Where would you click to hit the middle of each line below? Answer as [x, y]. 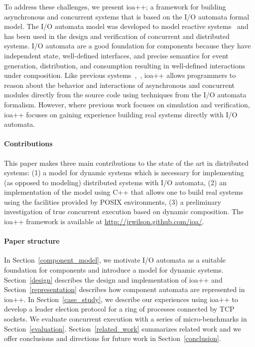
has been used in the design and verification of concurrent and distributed [117, 36]
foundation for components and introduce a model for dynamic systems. [114, 270]
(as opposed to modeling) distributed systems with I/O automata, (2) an [115, 182]
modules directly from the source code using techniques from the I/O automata [125, 95]
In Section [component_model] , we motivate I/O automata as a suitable [115, 260]
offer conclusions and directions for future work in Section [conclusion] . [113, 338]
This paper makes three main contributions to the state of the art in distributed [126, 163]
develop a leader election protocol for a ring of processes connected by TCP [119, 309]
